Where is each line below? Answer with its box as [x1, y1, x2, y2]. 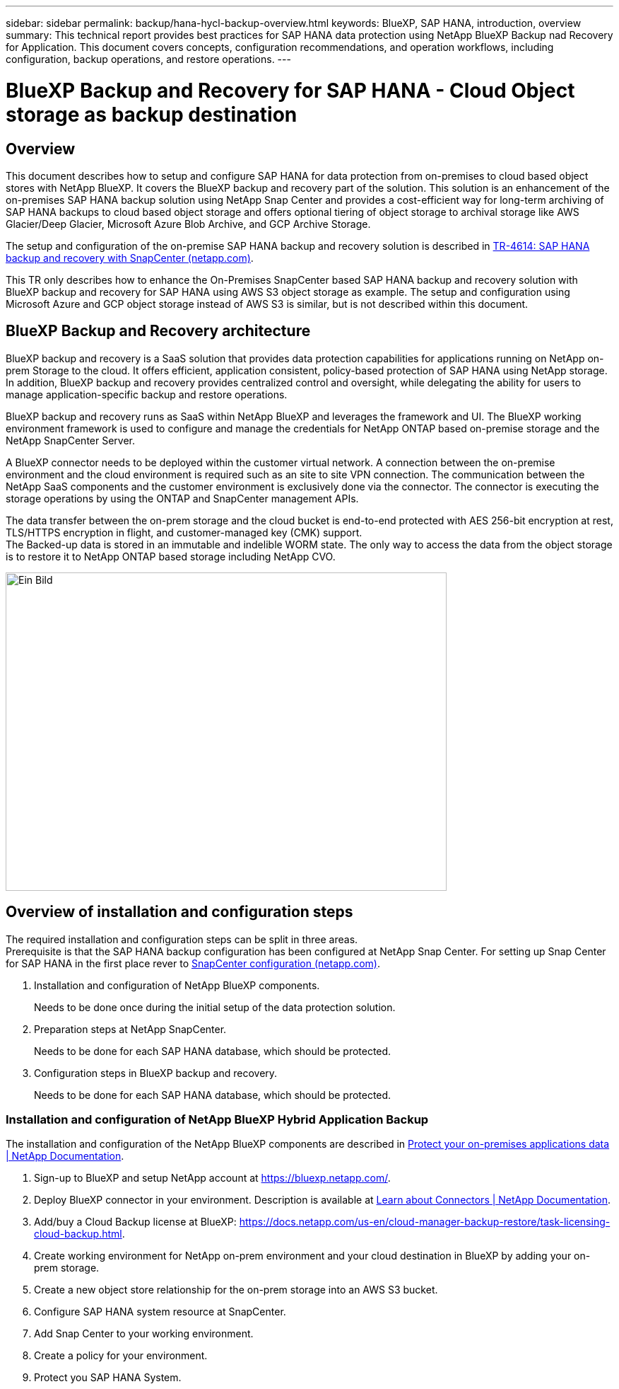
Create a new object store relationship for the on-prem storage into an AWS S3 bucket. [34, 1284, 438, 1296]
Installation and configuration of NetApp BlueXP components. [34, 979, 320, 991]
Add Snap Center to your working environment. [34, 1327, 254, 1340]
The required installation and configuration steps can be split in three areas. [6, 933, 358, 945]
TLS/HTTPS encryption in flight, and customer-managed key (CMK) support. [6, 526, 362, 538]
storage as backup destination [6, 102, 297, 127]
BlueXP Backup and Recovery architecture [6, 322, 311, 340]
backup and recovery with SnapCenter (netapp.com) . [6, 251, 254, 264]
